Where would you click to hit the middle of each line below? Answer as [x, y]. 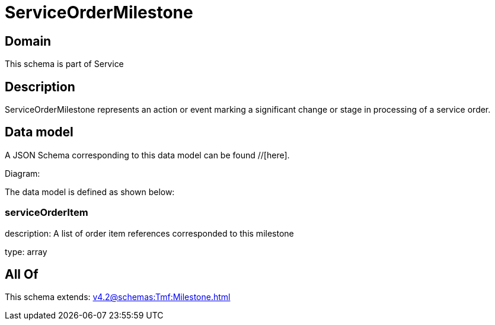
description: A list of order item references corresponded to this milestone [149, 233]
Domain [28, 41]
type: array [26, 251]
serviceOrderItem [47, 213]
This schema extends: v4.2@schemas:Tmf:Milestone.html [118, 297]
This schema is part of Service [64, 64]
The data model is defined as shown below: [90, 192]
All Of [22, 275]
